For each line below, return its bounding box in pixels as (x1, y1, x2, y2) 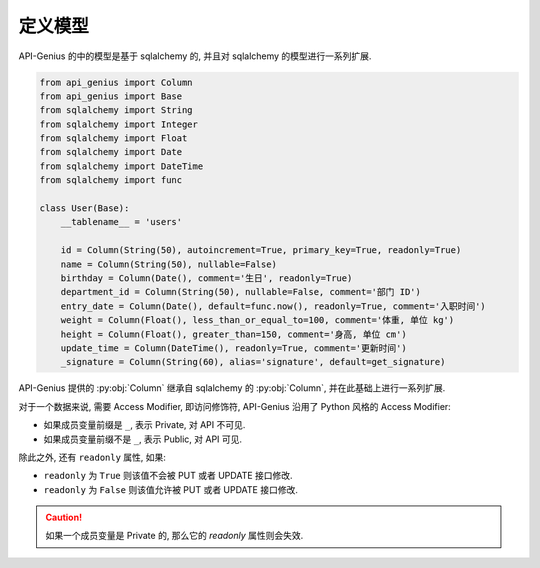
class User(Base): (39, 203, 130, 214)
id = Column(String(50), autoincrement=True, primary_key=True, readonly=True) (60, 245, 462, 256)
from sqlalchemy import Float (39, 133, 188, 144)
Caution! (45, 511, 83, 524)
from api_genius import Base (39, 90, 183, 102)
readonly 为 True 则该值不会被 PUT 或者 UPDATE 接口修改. (43, 470, 294, 482)
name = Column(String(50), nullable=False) (60, 258, 277, 270)
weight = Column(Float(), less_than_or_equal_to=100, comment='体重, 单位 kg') (60, 315, 455, 326)
